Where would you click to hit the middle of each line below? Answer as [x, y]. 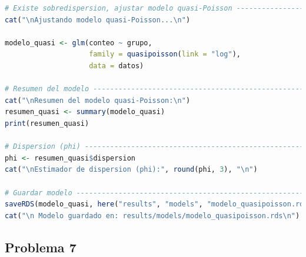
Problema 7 [41, 247]
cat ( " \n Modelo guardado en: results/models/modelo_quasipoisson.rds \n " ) [152, 216]
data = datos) [117, 66]
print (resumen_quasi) [47, 123]
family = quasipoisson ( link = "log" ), [165, 54]
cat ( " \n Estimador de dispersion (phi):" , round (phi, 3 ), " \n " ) [131, 170]
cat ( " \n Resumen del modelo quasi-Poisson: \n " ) [98, 100]
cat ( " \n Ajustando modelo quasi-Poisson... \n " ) [98, 20]
